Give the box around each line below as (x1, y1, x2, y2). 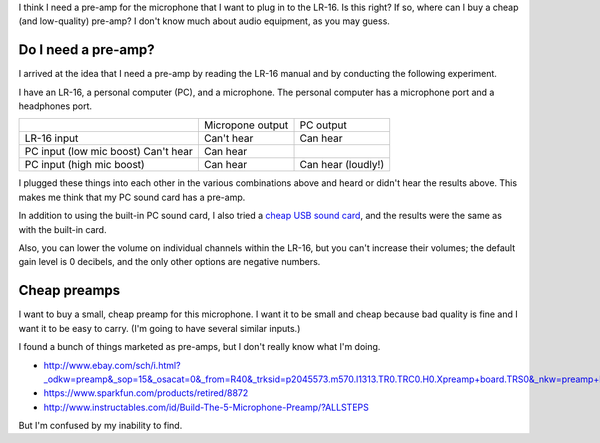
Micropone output (203, 118, 289, 132)
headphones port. (18, 100, 93, 112)
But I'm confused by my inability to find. (18, 420, 183, 432)
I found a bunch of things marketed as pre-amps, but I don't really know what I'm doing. (18, 341, 381, 353)
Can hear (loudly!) (299, 158, 385, 172)
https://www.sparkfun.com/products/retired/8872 (43, 387, 249, 399)
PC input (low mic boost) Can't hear (24, 145, 194, 159)
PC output (299, 118, 347, 132)
